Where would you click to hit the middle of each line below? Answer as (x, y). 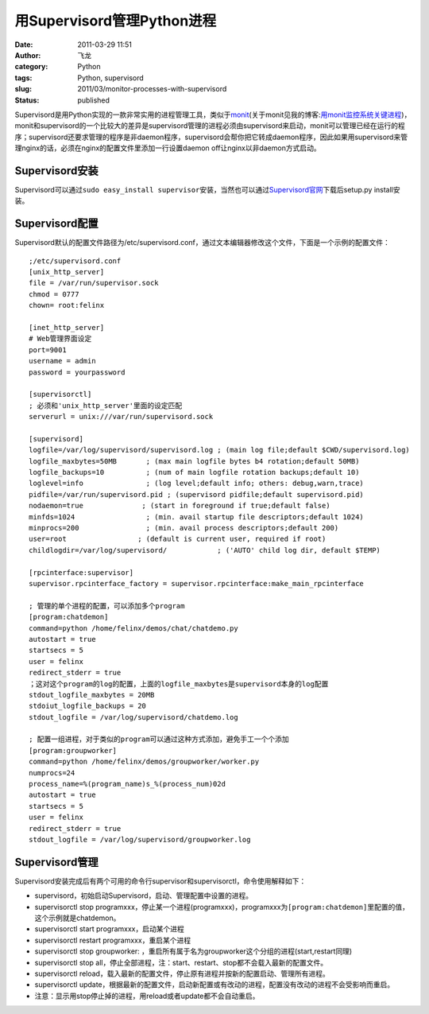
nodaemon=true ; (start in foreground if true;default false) (180, 506)
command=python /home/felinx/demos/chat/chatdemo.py (133, 628)
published (94, 100)
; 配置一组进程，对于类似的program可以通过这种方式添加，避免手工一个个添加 (159, 739)
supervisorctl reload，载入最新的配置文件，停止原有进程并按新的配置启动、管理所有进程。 (182, 973)
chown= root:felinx (67, 305)
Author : (28, 55)
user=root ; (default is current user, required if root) (178, 539)
